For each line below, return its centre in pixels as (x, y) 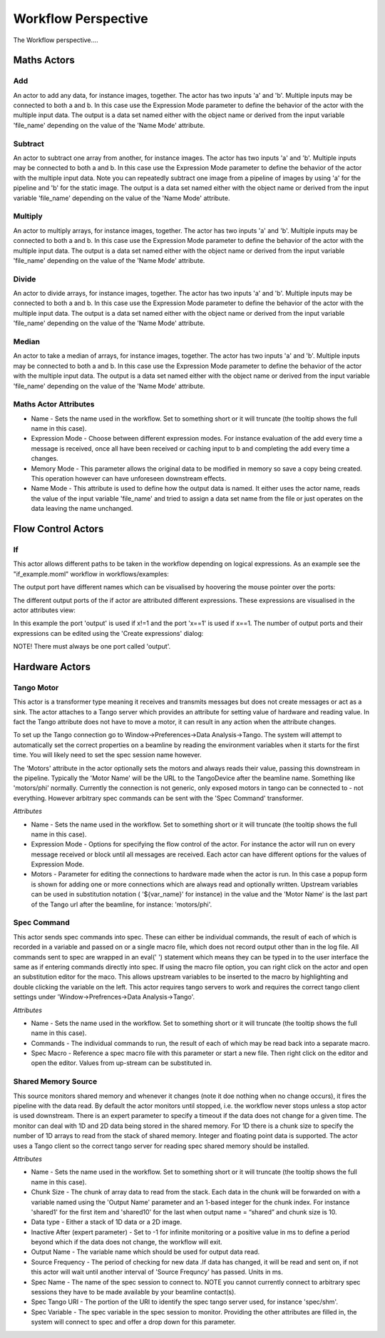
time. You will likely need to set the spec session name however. (108, 755)
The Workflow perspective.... (56, 40)
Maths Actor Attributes (54, 404)
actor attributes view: (45, 610)
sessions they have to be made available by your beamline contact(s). (134, 1292)
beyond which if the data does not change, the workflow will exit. (127, 1242)
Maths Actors (44, 60)
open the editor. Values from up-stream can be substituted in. (122, 1063)
